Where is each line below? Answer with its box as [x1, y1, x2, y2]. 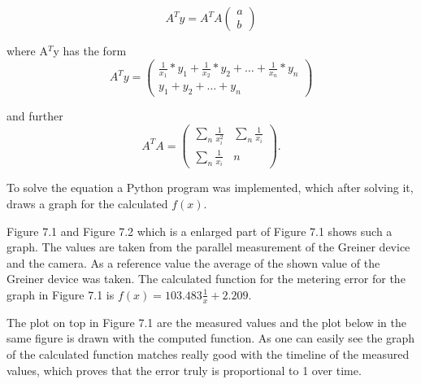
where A [7, 42, 48, 59]
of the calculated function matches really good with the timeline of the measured [7, 345, 410, 362]
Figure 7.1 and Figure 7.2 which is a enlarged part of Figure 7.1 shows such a [7, 222, 393, 239]
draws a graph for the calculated [7, 194, 168, 212]
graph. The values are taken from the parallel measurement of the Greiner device [7, 238, 410, 255]
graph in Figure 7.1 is [7, 286, 115, 303]
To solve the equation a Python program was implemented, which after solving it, [7, 179, 414, 196]
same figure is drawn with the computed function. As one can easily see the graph [7, 329, 415, 347]
